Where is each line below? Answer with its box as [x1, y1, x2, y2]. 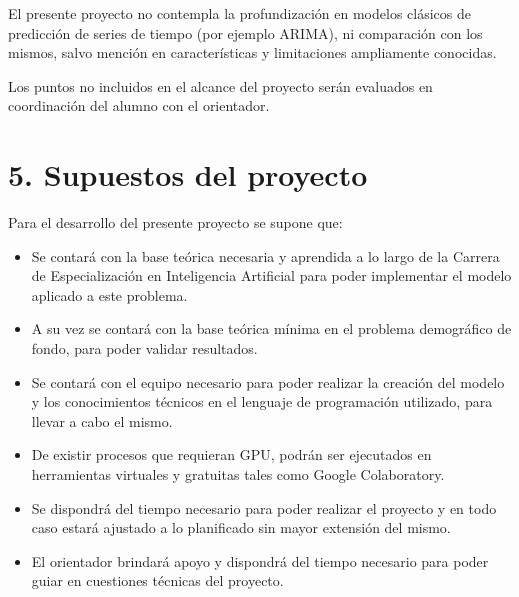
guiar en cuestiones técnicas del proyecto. [31, 570, 284, 591]
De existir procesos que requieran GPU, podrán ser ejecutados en [31, 444, 432, 465]
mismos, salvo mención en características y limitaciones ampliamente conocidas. [8, 42, 497, 63]
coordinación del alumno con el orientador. [8, 95, 270, 116]
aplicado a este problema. [31, 284, 188, 305]
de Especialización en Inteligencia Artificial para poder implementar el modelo [31, 265, 512, 286]
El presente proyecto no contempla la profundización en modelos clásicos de [8, 3, 471, 23]
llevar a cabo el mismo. [31, 410, 173, 431]
